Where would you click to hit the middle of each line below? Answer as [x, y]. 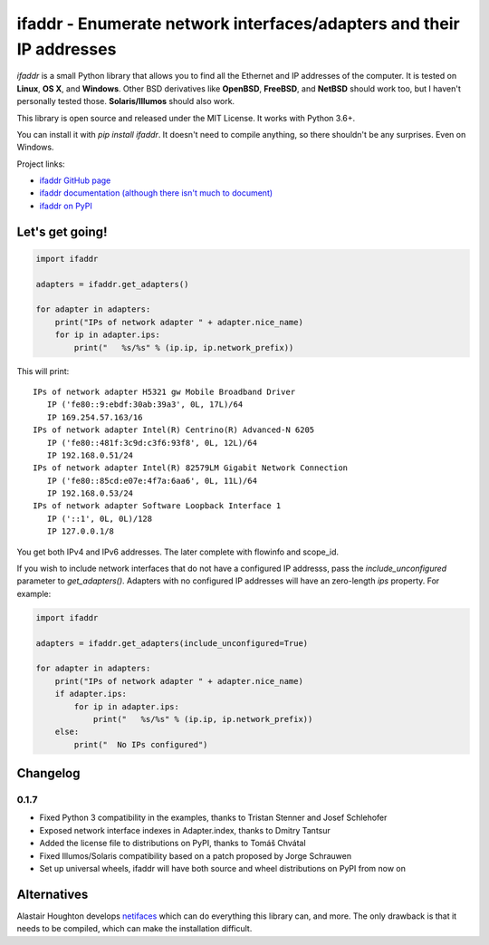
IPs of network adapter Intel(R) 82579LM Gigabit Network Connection [191, 468]
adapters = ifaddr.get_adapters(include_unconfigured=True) [172, 643]
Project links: [41, 164]
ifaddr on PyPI [66, 206]
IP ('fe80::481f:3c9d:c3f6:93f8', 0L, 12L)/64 [152, 443]
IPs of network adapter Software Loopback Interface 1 [157, 506]
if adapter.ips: [91, 694]
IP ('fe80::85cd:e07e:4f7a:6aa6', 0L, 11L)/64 [152, 481]
